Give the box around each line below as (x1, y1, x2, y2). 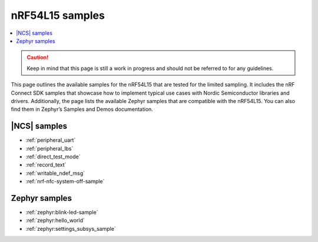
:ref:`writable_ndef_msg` (25, 170, 85, 177)
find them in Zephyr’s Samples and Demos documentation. (11, 106, 153, 113)
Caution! (26, 54, 49, 61)
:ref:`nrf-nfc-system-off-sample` (25, 178, 105, 185)
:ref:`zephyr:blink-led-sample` (25, 209, 98, 216)
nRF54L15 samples (11, 9, 105, 22)
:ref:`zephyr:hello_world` (25, 217, 85, 224)
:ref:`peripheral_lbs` (25, 145, 74, 152)
